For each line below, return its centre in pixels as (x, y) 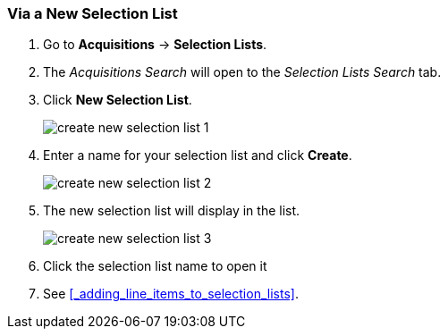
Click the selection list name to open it (155, 266)
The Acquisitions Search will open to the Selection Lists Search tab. (242, 72)
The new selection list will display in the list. (172, 211)
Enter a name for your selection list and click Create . (198, 155)
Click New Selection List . (118, 100)
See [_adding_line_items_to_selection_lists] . (171, 294)
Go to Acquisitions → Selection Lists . (155, 45)
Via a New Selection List (93, 13)
